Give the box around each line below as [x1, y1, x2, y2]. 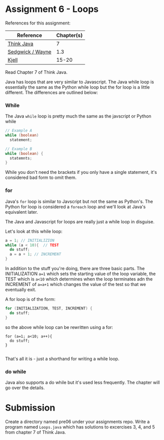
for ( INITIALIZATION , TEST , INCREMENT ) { [5, 306, 93, 311]
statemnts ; [9, 155, 32, 160]
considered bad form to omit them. [5, 174, 77, 180]
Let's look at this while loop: [5, 228, 63, 234]
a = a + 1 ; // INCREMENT [9, 252, 61, 257]
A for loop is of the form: [5, 296, 56, 302]
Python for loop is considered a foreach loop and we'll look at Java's [5, 203, 146, 210]
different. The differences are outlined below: [5, 89, 98, 95]
